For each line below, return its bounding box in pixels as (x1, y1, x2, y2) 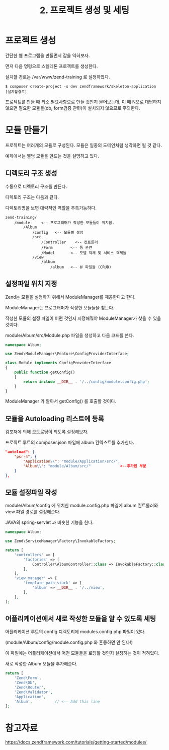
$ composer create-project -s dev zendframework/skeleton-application (5, 84, 156, 89)
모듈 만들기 (5, 124, 48, 136)
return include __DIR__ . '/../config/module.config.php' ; (23, 379, 150, 384)
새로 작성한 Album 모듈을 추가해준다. (5, 661, 78, 667)
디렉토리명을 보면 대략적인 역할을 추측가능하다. (5, 204, 97, 211)
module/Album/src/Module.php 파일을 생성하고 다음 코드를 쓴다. (5, 332, 134, 338)
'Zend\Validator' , (14, 690, 53, 695)
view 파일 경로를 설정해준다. (5, 509, 61, 515)
